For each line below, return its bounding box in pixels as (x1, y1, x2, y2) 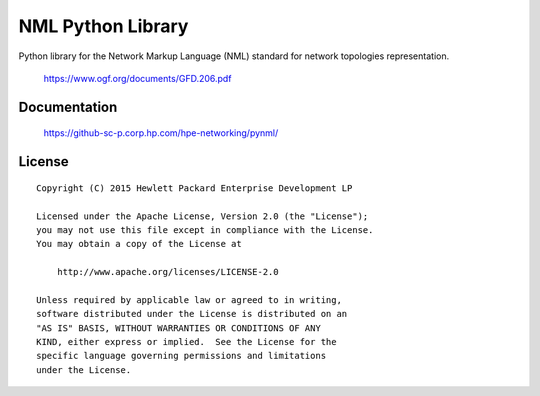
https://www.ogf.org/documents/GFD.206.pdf (43, 72, 232, 84)
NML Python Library (18, 15, 189, 37)
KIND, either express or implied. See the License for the (36, 336, 337, 348)
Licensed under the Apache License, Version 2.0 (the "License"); (36, 210, 369, 222)
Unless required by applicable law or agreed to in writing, (36, 294, 342, 305)
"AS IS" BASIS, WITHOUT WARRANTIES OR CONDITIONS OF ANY (36, 322, 322, 334)
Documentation (18, 98, 118, 115)
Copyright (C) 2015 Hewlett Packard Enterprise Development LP (36, 182, 353, 194)
